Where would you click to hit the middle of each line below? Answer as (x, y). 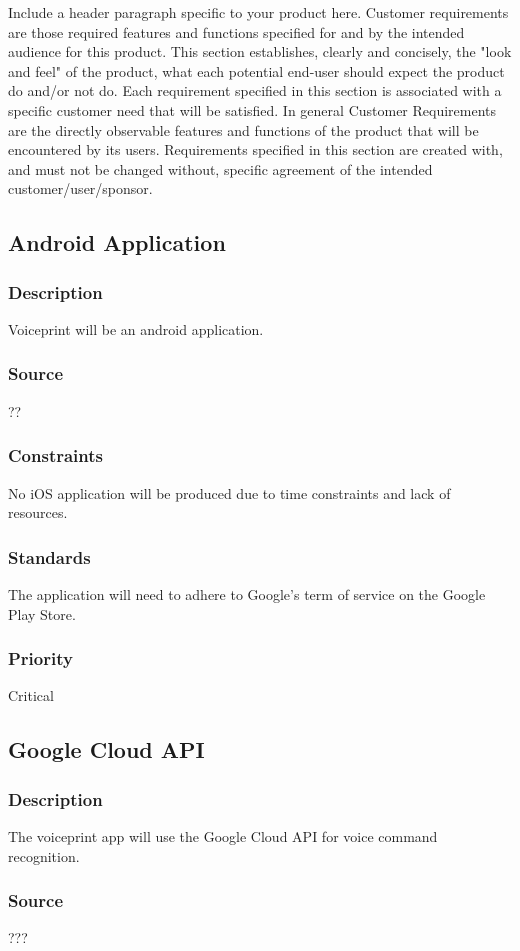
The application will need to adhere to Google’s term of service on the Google (247, 593)
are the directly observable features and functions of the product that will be (243, 129)
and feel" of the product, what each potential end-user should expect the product (256, 70)
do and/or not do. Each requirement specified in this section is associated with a (255, 90)
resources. (38, 512)
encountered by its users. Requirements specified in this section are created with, (255, 149)
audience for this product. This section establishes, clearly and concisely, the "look (260, 51)
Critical (31, 695)
